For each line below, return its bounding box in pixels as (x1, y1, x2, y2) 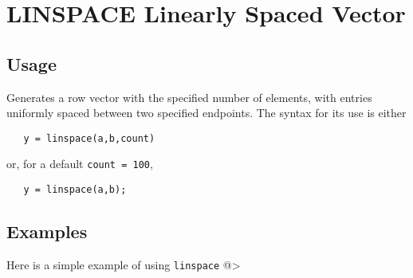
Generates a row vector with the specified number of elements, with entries (6, 88, 372, 105)
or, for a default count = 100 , (6, 155, 153, 172)
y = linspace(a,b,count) (23, 132, 155, 144)
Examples (6, 219, 88, 244)
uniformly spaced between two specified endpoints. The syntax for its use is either (6, 104, 407, 121)
